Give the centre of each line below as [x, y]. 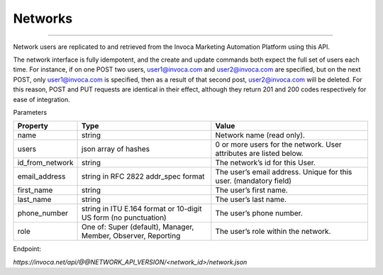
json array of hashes [116, 149]
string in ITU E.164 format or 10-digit [142, 209]
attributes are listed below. [260, 154]
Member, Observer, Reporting [131, 236]
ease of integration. [41, 99]
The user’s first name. [252, 190]
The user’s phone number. [259, 213]
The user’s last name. [251, 200]
